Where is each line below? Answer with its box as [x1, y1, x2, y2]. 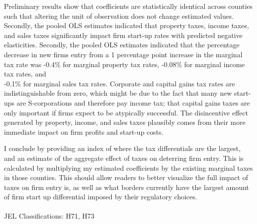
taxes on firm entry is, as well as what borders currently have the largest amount [4, 182, 249, 192]
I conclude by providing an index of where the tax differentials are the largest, [4, 143, 241, 153]
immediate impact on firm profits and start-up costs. [4, 126, 164, 137]
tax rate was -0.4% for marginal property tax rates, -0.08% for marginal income [4, 59, 245, 69]
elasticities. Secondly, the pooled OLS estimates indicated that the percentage [4, 39, 240, 50]
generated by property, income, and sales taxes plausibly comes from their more [4, 117, 246, 127]
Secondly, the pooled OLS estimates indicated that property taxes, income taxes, [4, 20, 249, 31]
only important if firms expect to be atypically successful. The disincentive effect [4, 107, 248, 117]
